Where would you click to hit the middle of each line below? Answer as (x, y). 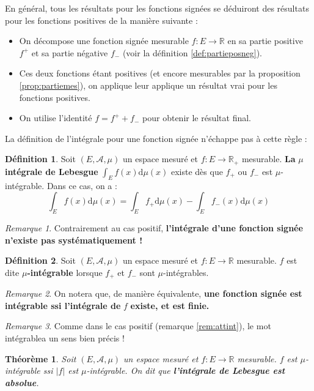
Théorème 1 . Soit (41, 358)
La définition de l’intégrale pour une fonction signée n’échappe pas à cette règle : (156, 138)
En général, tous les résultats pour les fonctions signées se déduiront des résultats (157, 8)
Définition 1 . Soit (40, 159)
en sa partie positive (265, 41)
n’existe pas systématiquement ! (74, 240)
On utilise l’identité (56, 118)
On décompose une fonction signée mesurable (104, 41)
